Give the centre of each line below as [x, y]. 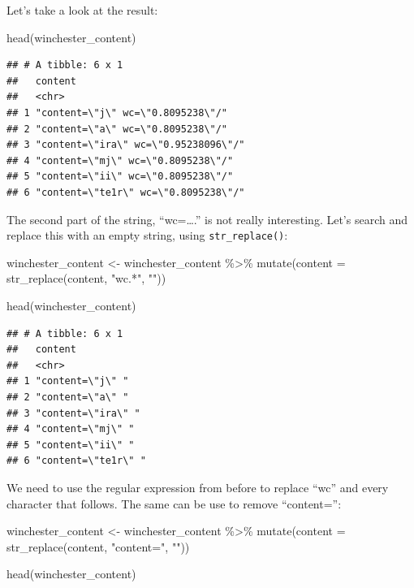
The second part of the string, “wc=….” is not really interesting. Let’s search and [207, 219]
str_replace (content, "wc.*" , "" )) [86, 278]
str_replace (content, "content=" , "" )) [98, 546]
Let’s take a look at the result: [82, 10]
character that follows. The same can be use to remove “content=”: [174, 503]
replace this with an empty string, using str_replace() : [147, 235]
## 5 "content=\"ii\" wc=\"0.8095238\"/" [120, 177]
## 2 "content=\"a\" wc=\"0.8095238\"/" [117, 129]
